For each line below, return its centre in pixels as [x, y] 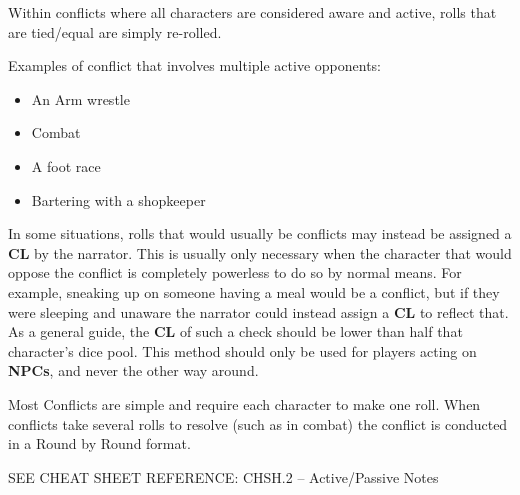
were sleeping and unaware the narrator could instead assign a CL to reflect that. [258, 311]
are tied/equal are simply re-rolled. [115, 31]
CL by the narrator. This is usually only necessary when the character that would [260, 252]
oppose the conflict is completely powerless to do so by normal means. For [235, 272]
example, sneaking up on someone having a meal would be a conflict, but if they [254, 291]
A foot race [66, 165]
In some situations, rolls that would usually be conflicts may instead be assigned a [260, 233]
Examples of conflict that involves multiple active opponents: [194, 65]
